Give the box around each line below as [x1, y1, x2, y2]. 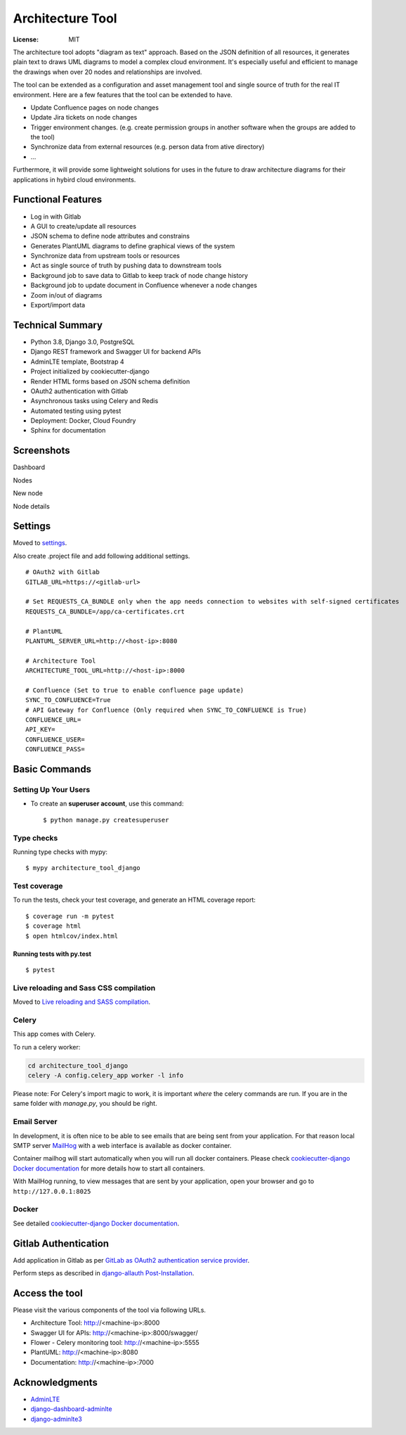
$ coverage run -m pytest [25, 912, 115, 920]
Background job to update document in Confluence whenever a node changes [30, 281, 258, 290]
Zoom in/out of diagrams [30, 291, 103, 299]
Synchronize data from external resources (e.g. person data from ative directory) [30, 143, 265, 151]
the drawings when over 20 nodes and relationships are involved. [13, 68, 202, 76]
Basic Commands [13, 763, 91, 775]
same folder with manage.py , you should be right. [13, 1099, 157, 1108]
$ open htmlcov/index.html [25, 932, 119, 940]
